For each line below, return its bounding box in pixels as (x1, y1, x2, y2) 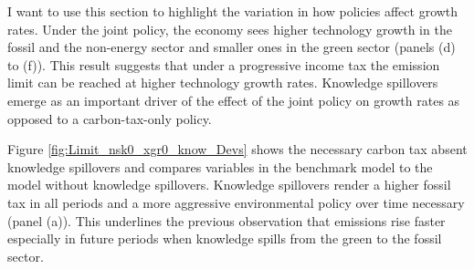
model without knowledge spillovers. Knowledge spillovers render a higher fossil (7, 175, 451, 194)
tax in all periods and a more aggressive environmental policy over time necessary (7, 192, 465, 212)
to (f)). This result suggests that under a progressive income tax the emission (7, 55, 440, 74)
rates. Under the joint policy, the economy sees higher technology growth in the (7, 19, 452, 38)
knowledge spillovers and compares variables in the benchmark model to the (7, 157, 433, 176)
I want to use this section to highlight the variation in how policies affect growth (7, 2, 458, 20)
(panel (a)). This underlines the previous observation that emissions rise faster (7, 211, 446, 230)
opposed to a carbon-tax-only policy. (7, 109, 212, 128)
